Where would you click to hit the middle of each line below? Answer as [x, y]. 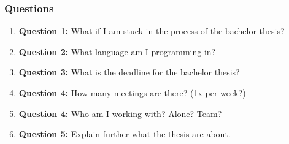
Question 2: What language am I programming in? [117, 51]
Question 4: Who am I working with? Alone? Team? [120, 113]
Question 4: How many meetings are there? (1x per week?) [132, 93]
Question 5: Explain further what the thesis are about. [125, 134]
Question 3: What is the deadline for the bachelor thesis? [129, 72]
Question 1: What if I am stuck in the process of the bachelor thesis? [152, 31]
